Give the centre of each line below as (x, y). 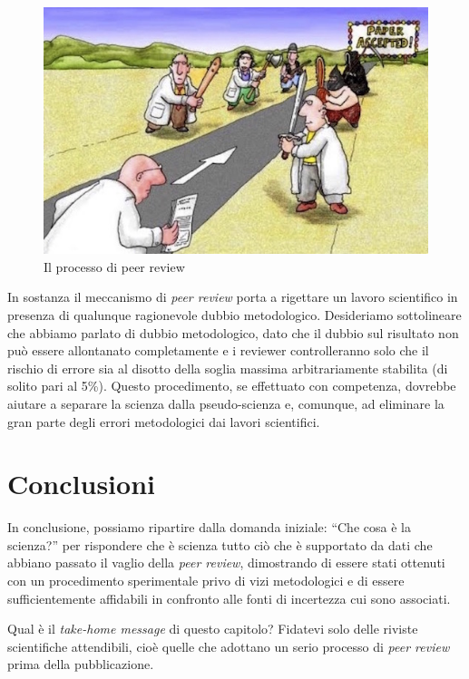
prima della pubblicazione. (81, 664)
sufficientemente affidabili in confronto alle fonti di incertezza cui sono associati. (229, 598)
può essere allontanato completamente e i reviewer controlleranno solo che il (218, 350)
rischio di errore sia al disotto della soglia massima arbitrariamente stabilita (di (228, 368)
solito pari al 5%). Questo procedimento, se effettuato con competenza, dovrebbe (232, 386)
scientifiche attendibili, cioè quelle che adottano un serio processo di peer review (229, 646)
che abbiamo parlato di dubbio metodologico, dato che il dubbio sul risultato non (233, 332)
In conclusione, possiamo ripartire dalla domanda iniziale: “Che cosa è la (209, 527)
